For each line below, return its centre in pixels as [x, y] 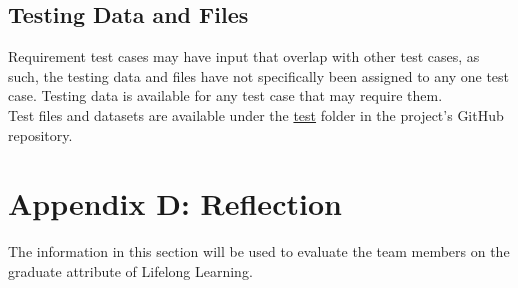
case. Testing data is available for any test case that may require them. [225, 95]
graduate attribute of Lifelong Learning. [130, 270]
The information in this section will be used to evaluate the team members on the [259, 251]
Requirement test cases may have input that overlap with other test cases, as [244, 56]
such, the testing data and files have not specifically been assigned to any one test [259, 75]
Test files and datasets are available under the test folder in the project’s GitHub [256, 114]
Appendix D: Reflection [175, 203]
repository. [40, 134]
